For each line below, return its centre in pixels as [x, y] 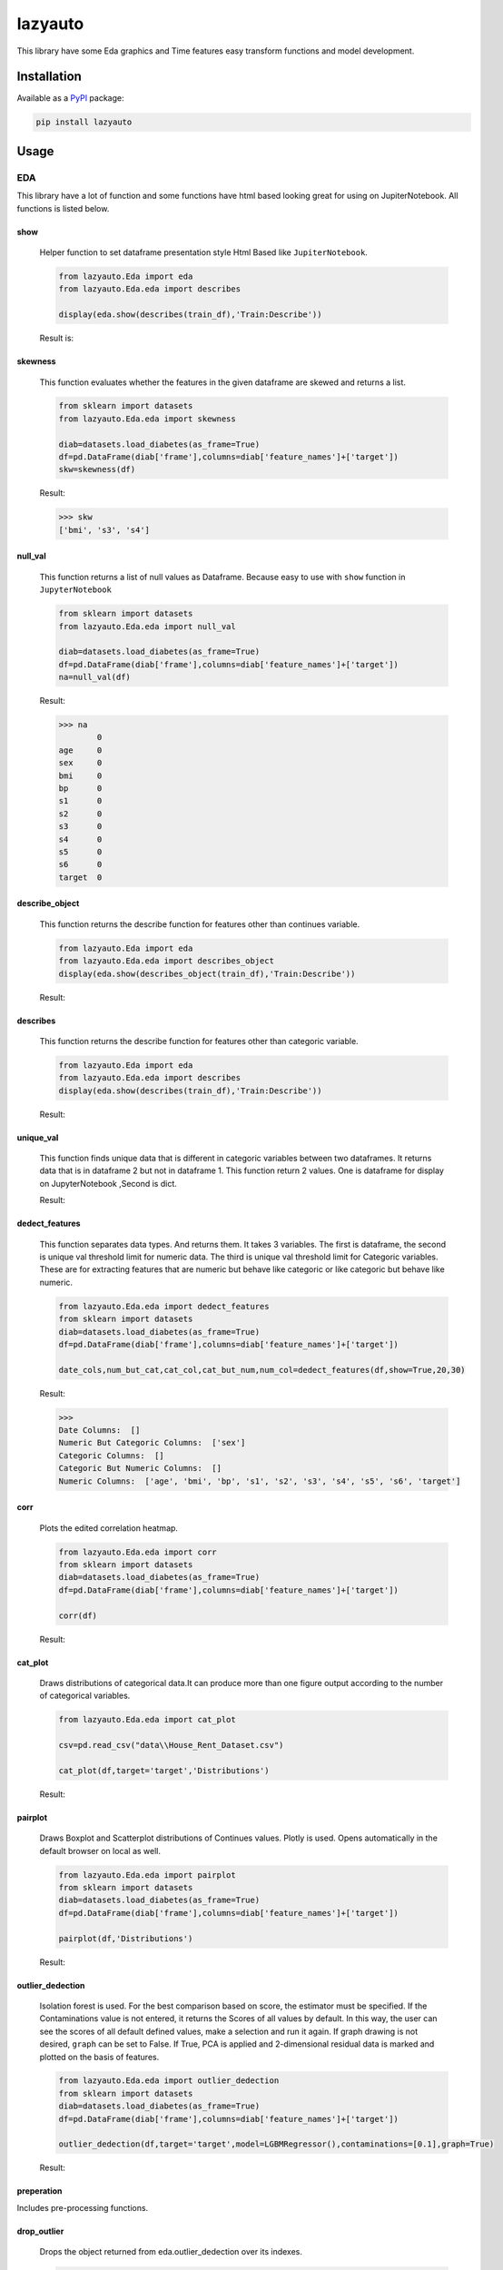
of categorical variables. [85, 1696]
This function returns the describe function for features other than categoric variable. [199, 1041]
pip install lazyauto [84, 122]
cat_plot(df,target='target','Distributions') [164, 1770]
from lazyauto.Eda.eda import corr [138, 1552]
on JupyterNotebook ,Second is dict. [108, 1183]
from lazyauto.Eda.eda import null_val [147, 626]
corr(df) [78, 1615]
